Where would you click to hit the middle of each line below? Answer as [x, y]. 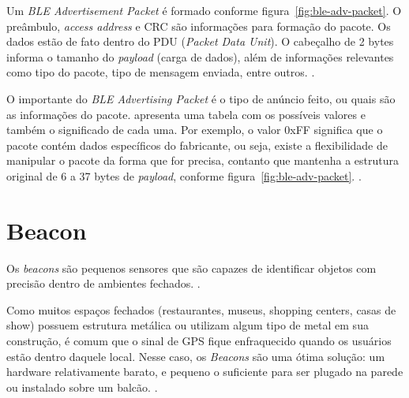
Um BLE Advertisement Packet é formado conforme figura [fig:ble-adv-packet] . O [204, 10]
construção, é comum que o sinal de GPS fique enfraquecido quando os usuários [199, 341]
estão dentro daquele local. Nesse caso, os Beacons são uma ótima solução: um [196, 356]
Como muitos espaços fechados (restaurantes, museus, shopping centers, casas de [201, 309]
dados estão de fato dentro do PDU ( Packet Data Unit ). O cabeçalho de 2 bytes [200, 41]
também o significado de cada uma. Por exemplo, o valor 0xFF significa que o [195, 130]
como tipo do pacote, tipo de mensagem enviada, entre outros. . [161, 72]
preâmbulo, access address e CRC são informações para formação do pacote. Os [199, 26]
